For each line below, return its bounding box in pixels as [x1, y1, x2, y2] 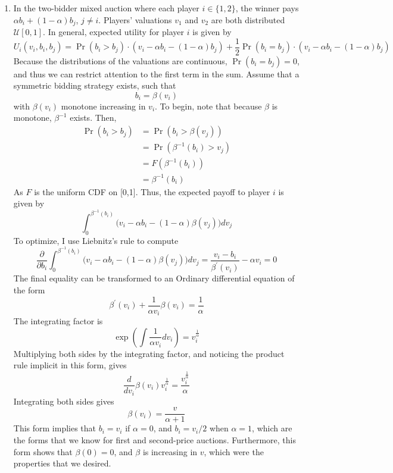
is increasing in [142, 445, 198, 458]
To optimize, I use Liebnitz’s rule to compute [13, 234, 179, 246]
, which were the [204, 445, 264, 458]
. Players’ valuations [98, 13, 172, 26]
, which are [252, 422, 292, 434]
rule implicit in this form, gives [13, 359, 127, 371]
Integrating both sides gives [13, 394, 114, 407]
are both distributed [211, 13, 285, 26]
